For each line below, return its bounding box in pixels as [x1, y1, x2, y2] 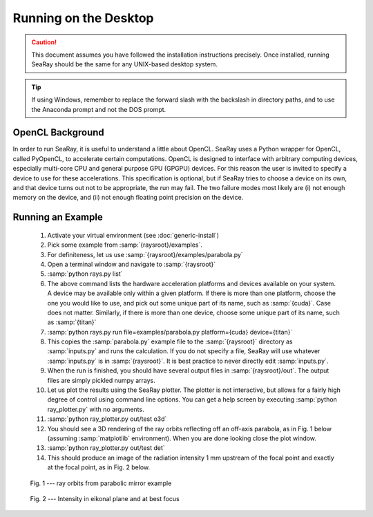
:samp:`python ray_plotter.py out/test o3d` [47, 415, 167, 423]
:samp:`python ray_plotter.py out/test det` [47, 444, 165, 452]
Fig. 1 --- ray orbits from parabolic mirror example [30, 479, 172, 487]
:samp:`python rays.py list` [47, 270, 124, 278]
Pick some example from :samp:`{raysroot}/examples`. [47, 241, 203, 249]
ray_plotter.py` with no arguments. [47, 405, 144, 413]
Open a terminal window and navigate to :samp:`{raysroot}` [47, 260, 216, 268]
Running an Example [12, 211, 103, 223]
